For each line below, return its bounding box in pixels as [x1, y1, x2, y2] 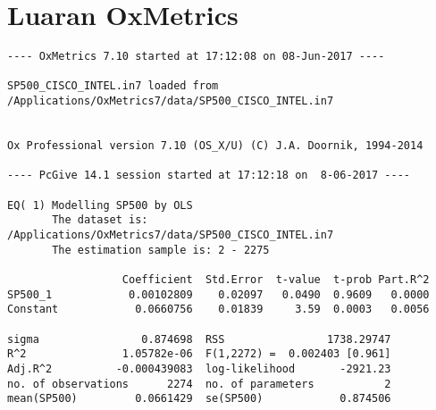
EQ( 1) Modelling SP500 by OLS [7, 198, 193, 212]
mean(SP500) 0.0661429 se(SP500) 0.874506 [7, 392, 391, 406]
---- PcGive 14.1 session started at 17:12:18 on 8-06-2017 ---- [7, 169, 411, 182]
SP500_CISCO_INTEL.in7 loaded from [7, 79, 219, 93]
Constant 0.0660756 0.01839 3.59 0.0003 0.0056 [7, 303, 430, 316]
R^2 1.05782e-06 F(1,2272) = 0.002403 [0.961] [7, 347, 391, 361]
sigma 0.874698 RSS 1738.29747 [7, 332, 391, 346]
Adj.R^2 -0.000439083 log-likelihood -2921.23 [7, 362, 391, 375]
